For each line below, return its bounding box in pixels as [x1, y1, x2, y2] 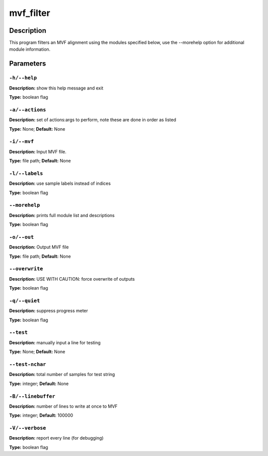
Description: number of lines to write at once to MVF [9, 403, 118, 409]
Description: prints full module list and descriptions [9, 212, 115, 218]
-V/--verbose [9, 425, 47, 432]
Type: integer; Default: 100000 [9, 412, 73, 418]
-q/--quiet [9, 297, 40, 304]
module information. [9, 46, 51, 52]
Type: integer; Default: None [9, 380, 69, 386]
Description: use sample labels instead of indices [9, 180, 111, 186]
